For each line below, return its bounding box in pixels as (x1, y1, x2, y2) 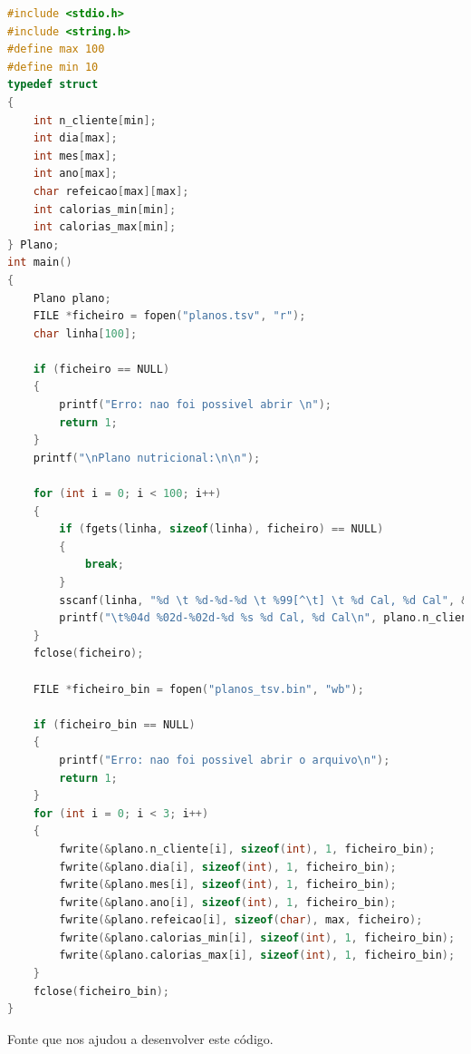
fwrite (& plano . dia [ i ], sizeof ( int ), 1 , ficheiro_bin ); (59, 860, 397, 873)
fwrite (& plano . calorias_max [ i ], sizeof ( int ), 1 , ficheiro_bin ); (59, 949, 456, 962)
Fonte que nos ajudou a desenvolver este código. (7, 1029, 274, 1048)
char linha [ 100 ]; (33, 327, 138, 340)
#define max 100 (7, 43, 105, 56)
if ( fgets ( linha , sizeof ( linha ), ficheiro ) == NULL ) (59, 522, 384, 536)
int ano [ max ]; (33, 167, 118, 181)
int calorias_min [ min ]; (33, 202, 177, 216)
